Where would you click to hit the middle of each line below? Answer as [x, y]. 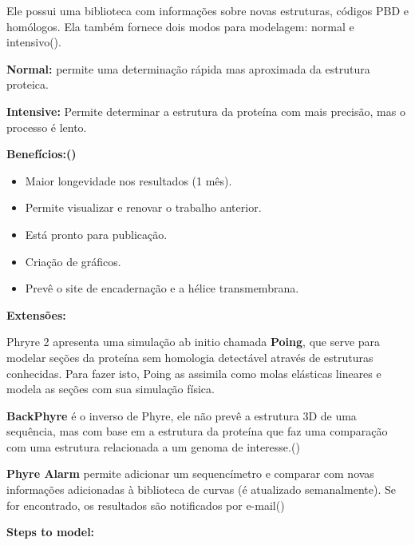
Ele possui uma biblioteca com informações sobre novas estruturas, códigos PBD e [207, 10]
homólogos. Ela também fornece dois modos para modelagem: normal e [180, 26]
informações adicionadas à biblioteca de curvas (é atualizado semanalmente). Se [202, 489]
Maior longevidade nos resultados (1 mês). [128, 180]
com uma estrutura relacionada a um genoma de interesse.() [153, 446]
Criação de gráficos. [73, 261]
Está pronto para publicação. [96, 234]
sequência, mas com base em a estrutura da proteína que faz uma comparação [197, 431]
